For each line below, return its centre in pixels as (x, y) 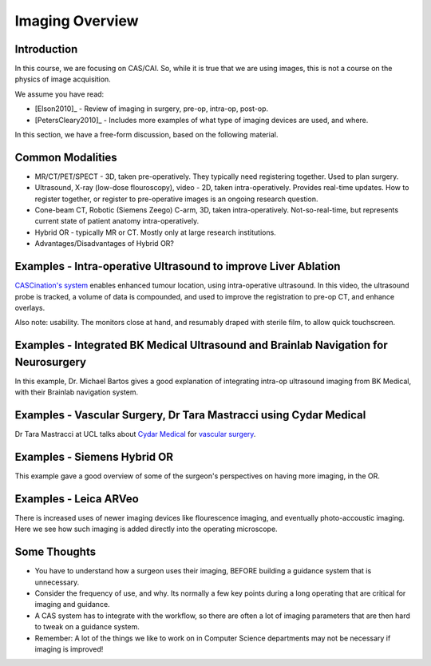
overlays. (30, 307)
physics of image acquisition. (63, 79)
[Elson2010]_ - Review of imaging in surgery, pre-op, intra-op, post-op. (152, 109)
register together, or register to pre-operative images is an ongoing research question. (176, 199)
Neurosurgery (51, 362)
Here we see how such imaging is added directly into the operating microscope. (146, 529)
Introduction (46, 49)
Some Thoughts (55, 552)
